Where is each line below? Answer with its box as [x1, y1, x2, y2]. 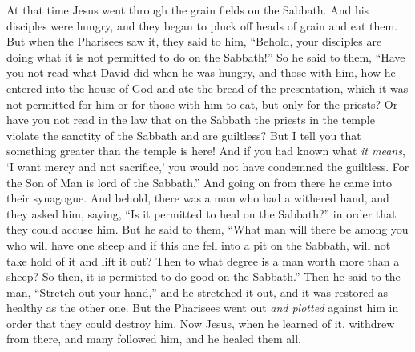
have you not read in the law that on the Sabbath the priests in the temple [6, 111, 375, 128]
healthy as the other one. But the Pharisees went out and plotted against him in [6, 299, 399, 316]
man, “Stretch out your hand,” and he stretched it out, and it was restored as [6, 283, 389, 300]
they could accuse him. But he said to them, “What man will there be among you [6, 221, 409, 238]
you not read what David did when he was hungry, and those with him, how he [6, 64, 396, 81]
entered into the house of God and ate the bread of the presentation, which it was [6, 79, 409, 96]
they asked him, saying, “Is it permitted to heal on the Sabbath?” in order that [6, 205, 397, 222]
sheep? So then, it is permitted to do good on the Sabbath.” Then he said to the [6, 268, 401, 285]
